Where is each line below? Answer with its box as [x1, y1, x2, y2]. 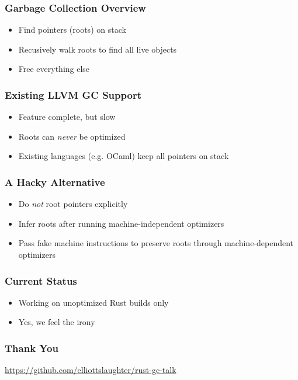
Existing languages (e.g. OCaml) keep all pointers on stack [18, 150, 229, 162]
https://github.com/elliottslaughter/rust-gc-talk [5, 364, 176, 376]
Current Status [5, 273, 77, 288]
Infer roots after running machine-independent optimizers [18, 217, 224, 229]
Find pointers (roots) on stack [18, 23, 126, 36]
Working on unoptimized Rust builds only [18, 296, 169, 308]
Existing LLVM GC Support [5, 87, 141, 102]
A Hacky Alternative [5, 174, 105, 189]
